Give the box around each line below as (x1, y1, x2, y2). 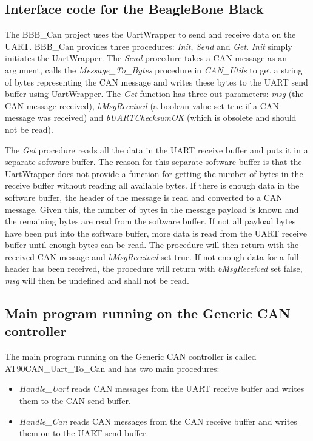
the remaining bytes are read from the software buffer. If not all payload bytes (5, 215, 296, 227)
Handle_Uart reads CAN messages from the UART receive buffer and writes (19, 382, 305, 395)
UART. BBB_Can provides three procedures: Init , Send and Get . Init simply (5, 39, 292, 52)
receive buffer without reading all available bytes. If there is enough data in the (5, 179, 300, 192)
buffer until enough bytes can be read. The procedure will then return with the (5, 238, 299, 251)
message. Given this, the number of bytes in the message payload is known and (5, 203, 299, 215)
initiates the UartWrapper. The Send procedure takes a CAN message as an (5, 52, 288, 64)
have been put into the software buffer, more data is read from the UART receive (5, 226, 307, 239)
